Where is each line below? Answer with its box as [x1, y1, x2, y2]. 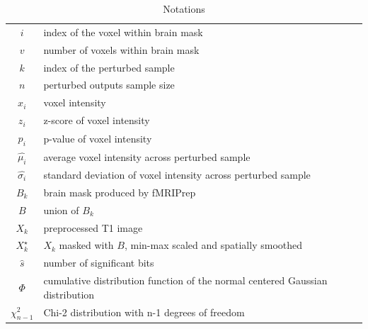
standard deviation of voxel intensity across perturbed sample [43, 167, 311, 182]
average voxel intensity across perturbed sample [43, 149, 251, 164]
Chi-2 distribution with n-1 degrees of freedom [43, 305, 245, 320]
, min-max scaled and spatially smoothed [124, 238, 302, 252]
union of [43, 202, 79, 217]
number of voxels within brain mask [43, 42, 200, 57]
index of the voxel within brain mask [43, 24, 203, 39]
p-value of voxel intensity [43, 130, 152, 145]
